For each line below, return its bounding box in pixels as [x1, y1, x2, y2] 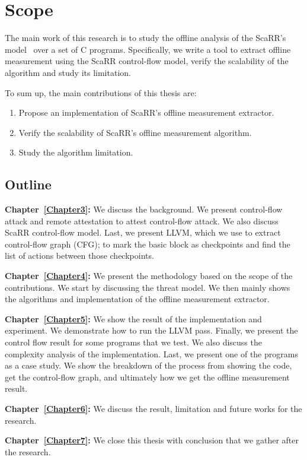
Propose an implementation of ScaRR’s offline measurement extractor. [18, 106, 274, 119]
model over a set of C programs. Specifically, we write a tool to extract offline [5, 43, 291, 55]
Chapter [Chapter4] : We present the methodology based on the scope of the [5, 269, 293, 282]
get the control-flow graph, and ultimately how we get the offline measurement [5, 370, 290, 383]
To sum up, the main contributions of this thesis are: [5, 86, 197, 99]
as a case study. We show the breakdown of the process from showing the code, [5, 359, 292, 372]
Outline [5, 175, 52, 193]
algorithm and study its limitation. [5, 66, 131, 78]
